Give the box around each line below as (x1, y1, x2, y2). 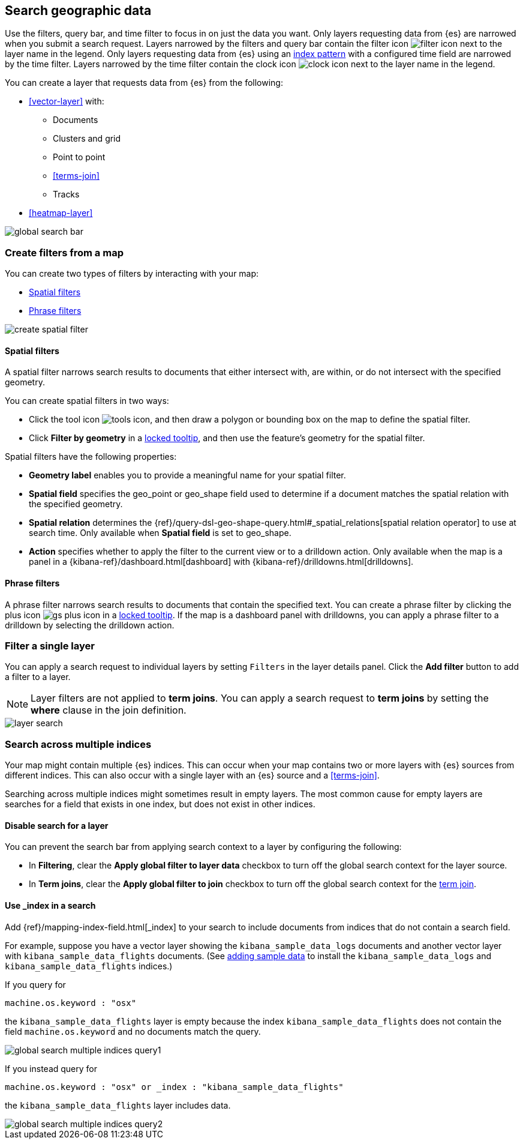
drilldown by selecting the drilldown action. (5, 619, 175, 630)
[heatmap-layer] (29, 208, 93, 218)
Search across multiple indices (5, 738, 152, 750)
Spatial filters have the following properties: (5, 451, 177, 462)
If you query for (5, 979, 66, 990)
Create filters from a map (5, 246, 124, 259)
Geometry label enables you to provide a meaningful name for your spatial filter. (29, 470, 346, 481)
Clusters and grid (53, 133, 121, 144)
